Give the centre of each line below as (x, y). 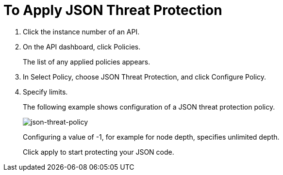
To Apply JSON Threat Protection (113, 10)
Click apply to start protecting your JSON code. (99, 152)
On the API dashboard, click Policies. (82, 47)
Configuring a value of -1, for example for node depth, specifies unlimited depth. (151, 137)
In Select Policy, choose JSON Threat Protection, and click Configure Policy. (145, 77)
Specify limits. (45, 92)
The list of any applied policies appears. (87, 62)
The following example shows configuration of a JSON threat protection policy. (149, 107)
